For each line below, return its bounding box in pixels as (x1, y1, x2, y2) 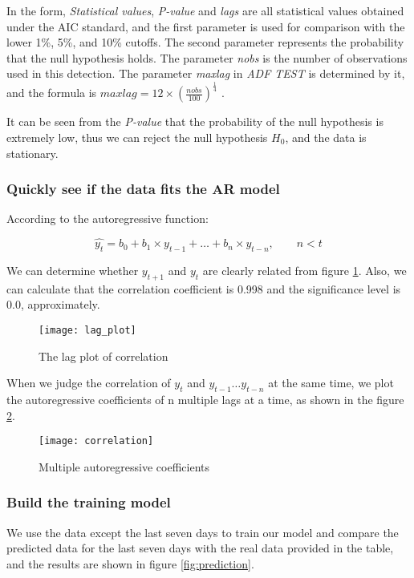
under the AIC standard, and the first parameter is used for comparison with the (6, 18, 405, 34)
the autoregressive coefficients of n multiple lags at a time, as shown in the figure (6, 390, 404, 407)
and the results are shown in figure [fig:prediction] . (6, 555, 254, 572)
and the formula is (6, 84, 97, 101)
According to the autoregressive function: (6, 210, 209, 227)
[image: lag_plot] (39, 324, 136, 336)
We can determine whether (6, 261, 139, 278)
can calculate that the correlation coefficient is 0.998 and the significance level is (6, 280, 401, 297)
